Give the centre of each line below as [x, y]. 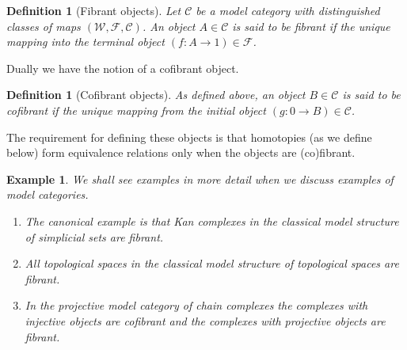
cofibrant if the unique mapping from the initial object [136, 110]
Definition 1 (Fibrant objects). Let [94, 10]
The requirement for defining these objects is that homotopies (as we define [189, 137]
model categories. [48, 194]
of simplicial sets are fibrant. [94, 236]
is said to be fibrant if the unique [311, 26]
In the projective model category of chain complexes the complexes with [196, 305]
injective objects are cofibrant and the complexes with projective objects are [205, 320]
